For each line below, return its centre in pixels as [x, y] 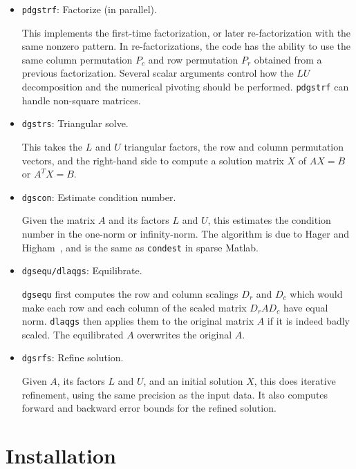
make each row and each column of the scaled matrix [134, 307]
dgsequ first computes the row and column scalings [130, 293]
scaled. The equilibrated [73, 334]
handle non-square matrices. [81, 100]
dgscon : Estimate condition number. [99, 197]
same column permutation [77, 59]
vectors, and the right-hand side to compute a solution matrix [153, 160]
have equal [306, 307]
